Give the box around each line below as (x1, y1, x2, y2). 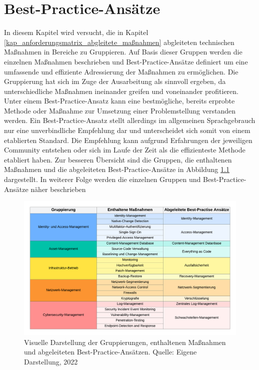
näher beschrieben (30, 183, 86, 194)
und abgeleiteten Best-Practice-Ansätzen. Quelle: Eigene (24, 346, 197, 357)
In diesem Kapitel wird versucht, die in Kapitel (4, 27, 148, 37)
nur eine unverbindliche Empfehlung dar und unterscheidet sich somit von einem (4, 125, 250, 135)
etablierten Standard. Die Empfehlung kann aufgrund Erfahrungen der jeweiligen (4, 134, 252, 145)
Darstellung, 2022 (24, 356, 78, 366)
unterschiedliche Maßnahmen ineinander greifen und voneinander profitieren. (4, 85, 238, 96)
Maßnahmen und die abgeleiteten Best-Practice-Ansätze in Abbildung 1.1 (4, 164, 229, 174)
